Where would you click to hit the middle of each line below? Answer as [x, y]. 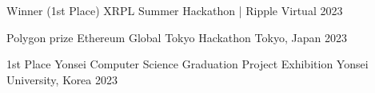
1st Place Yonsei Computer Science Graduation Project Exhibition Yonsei [187, 64]
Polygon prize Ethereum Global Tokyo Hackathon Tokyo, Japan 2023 [177, 37]
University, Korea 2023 [62, 79]
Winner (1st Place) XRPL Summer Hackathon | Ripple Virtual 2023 [175, 10]
